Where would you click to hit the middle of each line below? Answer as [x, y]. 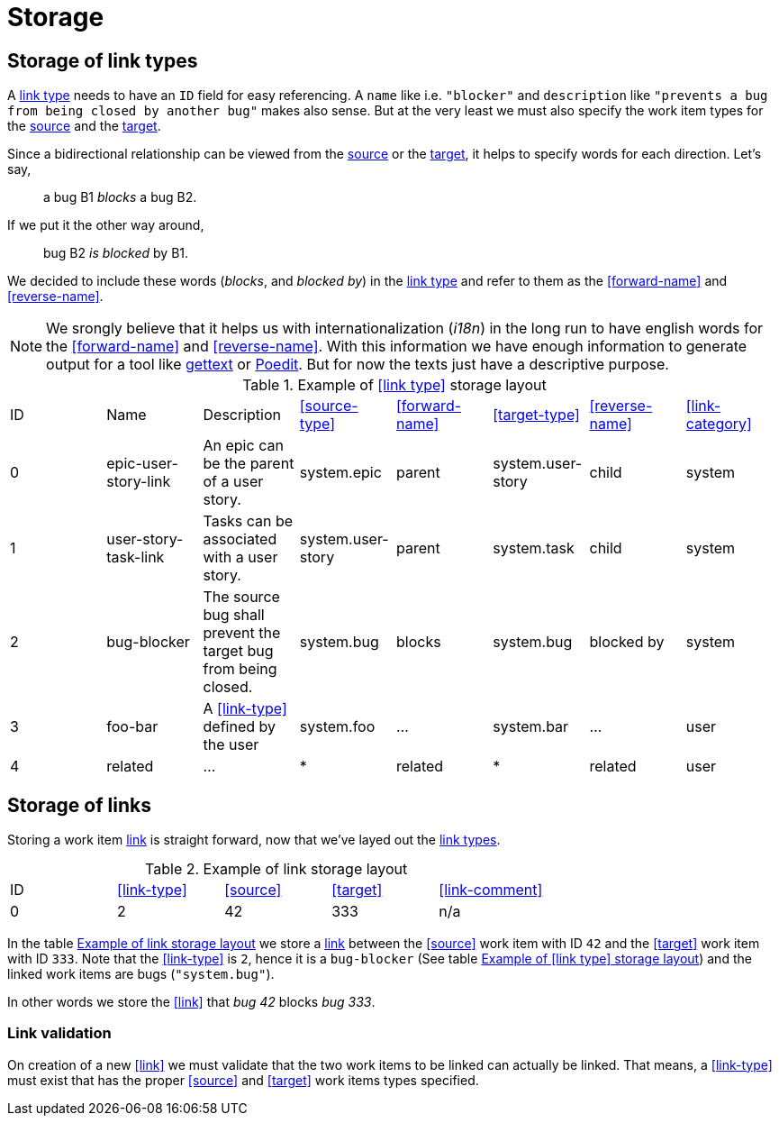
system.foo [337, 727]
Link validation [59, 1033]
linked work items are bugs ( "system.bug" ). [141, 974]
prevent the [242, 633]
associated [240, 539]
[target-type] [536, 415]
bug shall [234, 615]
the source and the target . [84, 126]
